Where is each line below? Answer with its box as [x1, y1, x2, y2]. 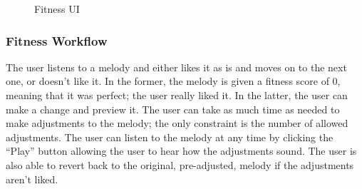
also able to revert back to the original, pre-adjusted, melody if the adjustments [6, 157, 354, 172]
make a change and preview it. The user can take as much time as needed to [6, 101, 340, 116]
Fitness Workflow [6, 31, 108, 49]
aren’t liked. [6, 171, 58, 186]
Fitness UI [34, 1, 80, 16]
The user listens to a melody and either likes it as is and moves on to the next [6, 59, 347, 74]
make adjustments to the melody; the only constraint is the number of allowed [6, 116, 348, 131]
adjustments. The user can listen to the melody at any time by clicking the [6, 129, 333, 144]
